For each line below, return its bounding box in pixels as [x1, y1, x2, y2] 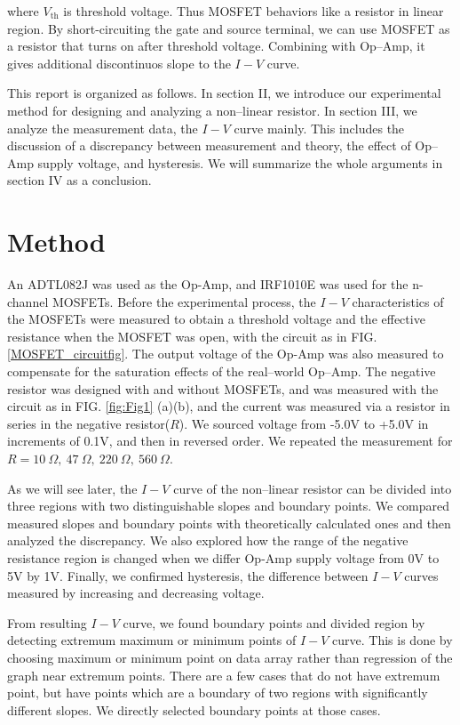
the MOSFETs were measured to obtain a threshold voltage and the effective [7, 310, 425, 328]
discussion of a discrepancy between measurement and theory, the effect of [7, 136, 411, 155]
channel [7, 292, 49, 310]
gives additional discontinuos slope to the [7, 53, 231, 72]
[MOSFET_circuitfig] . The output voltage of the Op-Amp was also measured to [7, 344, 444, 363]
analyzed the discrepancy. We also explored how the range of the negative [7, 531, 408, 550]
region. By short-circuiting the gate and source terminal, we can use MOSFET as [7, 19, 450, 37]
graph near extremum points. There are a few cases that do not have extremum [7, 665, 440, 684]
